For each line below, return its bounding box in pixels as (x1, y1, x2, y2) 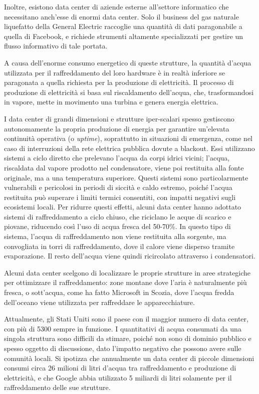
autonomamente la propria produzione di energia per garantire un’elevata (4, 123, 229, 133)
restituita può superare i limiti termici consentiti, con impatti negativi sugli (4, 191, 236, 202)
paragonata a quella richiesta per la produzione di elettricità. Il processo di (4, 77, 234, 87)
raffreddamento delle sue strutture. (4, 382, 111, 392)
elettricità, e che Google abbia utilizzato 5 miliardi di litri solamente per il (4, 372, 232, 382)
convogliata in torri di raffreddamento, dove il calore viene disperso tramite (4, 240, 235, 251)
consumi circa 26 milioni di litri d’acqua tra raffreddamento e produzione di (4, 362, 236, 373)
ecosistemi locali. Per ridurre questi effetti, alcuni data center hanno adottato (4, 201, 241, 212)
